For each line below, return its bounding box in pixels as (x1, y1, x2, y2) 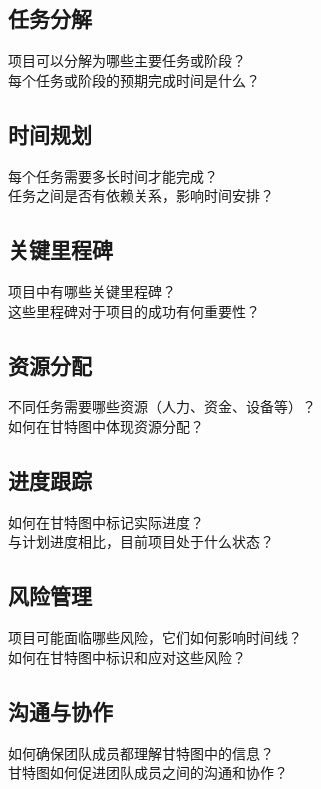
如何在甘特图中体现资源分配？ (8, 415, 204, 436)
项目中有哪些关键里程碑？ (8, 280, 176, 301)
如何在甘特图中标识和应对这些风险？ (8, 646, 246, 667)
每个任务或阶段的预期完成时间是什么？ (8, 69, 260, 90)
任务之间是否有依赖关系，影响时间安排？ (8, 185, 274, 206)
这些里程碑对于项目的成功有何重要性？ (8, 300, 260, 321)
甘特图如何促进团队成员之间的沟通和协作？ (8, 762, 288, 783)
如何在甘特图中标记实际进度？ (8, 511, 204, 532)
